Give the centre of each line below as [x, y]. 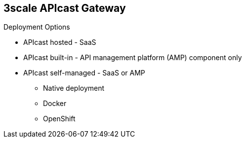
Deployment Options [37, 27]
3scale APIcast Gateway [65, 8]
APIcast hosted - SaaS [60, 42]
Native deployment [74, 88]
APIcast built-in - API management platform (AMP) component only [133, 58]
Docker [55, 104]
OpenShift [59, 119]
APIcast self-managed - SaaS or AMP [84, 73]
